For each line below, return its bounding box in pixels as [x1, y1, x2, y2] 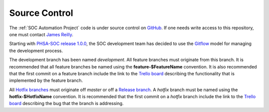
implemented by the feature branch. [9, 77, 83, 84]
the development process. [9, 48, 63, 54]
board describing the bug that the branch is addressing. [9, 101, 124, 107]
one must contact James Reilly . [9, 31, 74, 37]
